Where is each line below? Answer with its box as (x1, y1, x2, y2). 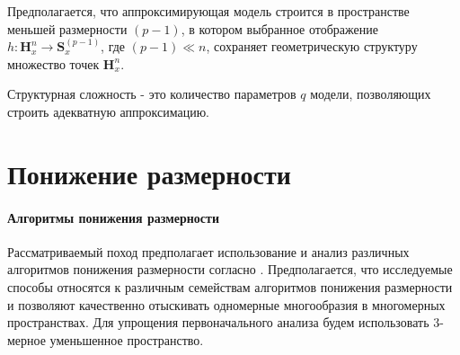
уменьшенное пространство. (49, 330, 204, 349)
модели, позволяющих (310, 84, 431, 103)
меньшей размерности (7, 19, 128, 38)
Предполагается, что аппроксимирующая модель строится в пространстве (7, 2, 410, 20)
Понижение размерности (7, 155, 291, 191)
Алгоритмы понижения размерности (7, 208, 219, 226)
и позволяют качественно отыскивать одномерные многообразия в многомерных (7, 295, 446, 314)
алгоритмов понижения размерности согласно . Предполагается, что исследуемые (7, 260, 453, 279)
